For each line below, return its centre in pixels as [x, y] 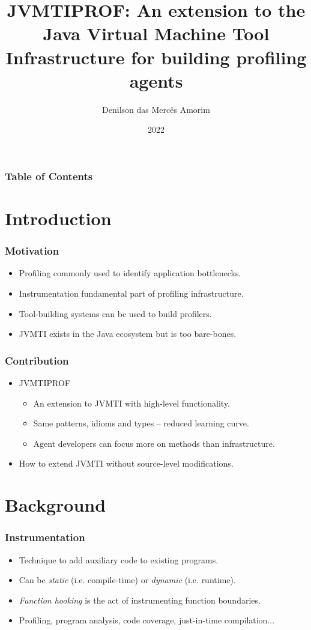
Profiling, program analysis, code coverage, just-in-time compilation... [147, 620]
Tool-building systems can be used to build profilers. [115, 313]
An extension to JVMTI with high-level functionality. [131, 403]
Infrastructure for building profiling [156, 57]
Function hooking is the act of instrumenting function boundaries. [140, 600]
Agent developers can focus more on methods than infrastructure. [154, 443]
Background [56, 505]
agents [156, 80]
